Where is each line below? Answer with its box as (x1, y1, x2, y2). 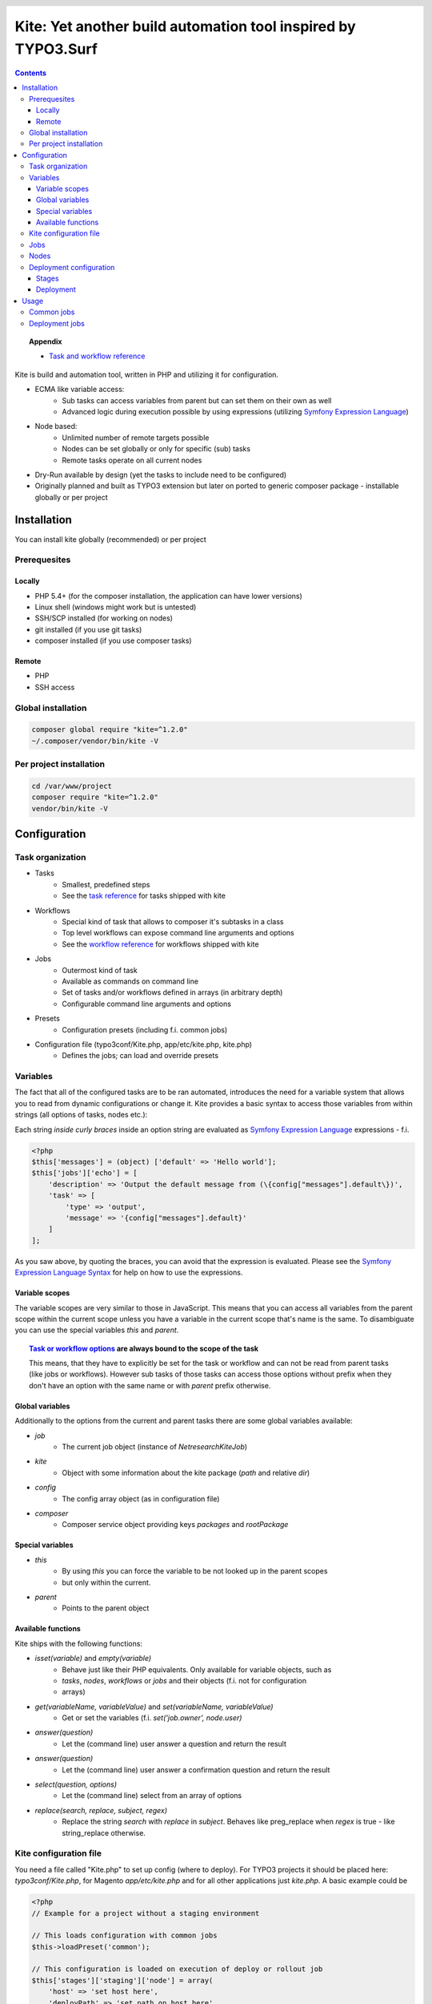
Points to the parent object (62, 1603, 150, 1613)
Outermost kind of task (62, 965, 138, 975)
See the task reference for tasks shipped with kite (62, 891, 226, 901)
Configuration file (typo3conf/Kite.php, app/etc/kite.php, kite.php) (34, 1039, 252, 1049)
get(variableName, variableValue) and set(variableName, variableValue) (34, 1702, 274, 1711)
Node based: (34, 422, 78, 431)
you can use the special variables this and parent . (14, 1325, 179, 1335)
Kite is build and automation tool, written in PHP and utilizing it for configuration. (14, 370, 279, 379)
